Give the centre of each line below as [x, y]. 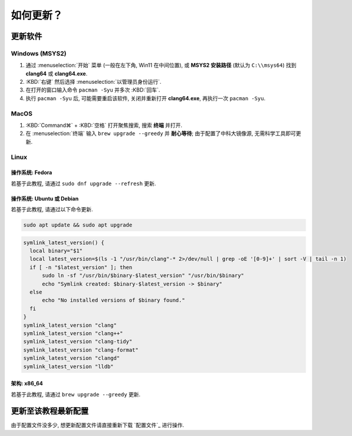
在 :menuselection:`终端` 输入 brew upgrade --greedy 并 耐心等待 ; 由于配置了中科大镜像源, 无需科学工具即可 [161, 133]
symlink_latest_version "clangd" [72, 358]
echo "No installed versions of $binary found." [114, 300]
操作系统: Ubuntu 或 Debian [45, 198]
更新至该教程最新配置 [50, 411]
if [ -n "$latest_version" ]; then [81, 267]
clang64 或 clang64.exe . [57, 73]
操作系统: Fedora [32, 173]
